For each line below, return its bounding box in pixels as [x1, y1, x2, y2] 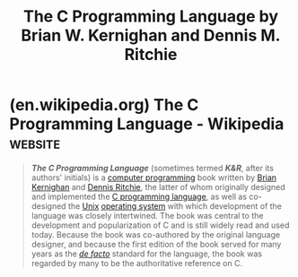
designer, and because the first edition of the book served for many [31, 238, 282, 249]
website [9, 133, 61, 153]
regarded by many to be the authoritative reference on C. [31, 257, 243, 268]
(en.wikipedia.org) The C [9, 95, 199, 116]
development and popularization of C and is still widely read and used [31, 220, 290, 230]
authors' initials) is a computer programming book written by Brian [31, 172, 276, 183]
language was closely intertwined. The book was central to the [31, 210, 264, 221]
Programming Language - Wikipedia [9, 114, 285, 134]
